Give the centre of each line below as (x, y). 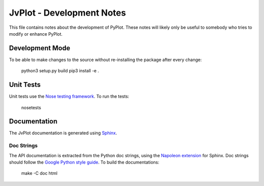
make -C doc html (39, 173)
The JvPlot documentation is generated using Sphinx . (63, 133)
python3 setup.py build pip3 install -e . (60, 71)
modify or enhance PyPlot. (36, 34)
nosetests (31, 107)
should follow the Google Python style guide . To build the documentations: (84, 162)
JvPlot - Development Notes (67, 13)
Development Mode (40, 48)
